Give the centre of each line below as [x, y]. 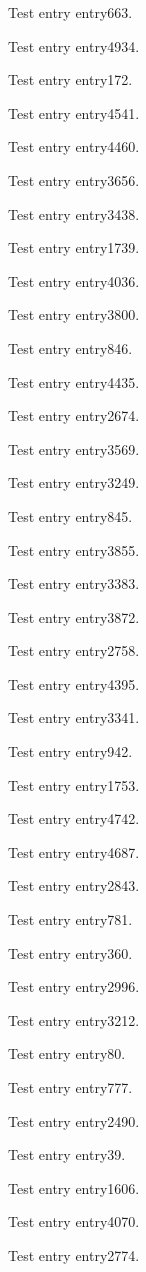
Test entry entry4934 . [74, 45]
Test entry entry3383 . [74, 583]
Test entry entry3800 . [74, 314]
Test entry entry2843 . [74, 885]
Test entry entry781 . [70, 919]
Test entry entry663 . [70, 12]
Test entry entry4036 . [74, 280]
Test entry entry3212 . [74, 1019]
